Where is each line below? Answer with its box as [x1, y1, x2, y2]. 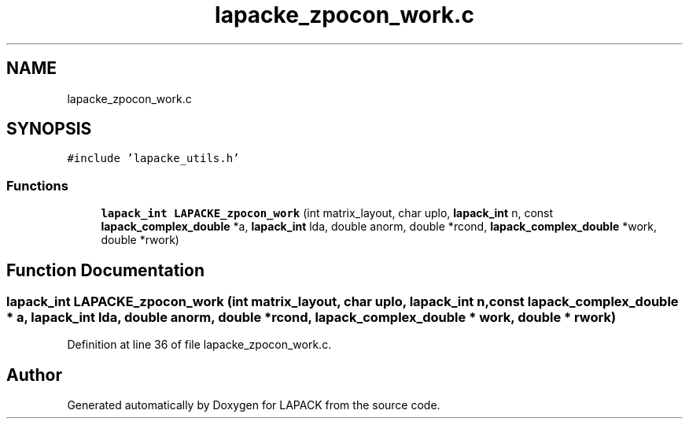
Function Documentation [6, 260, 204, 280]
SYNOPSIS [6, 119, 92, 139]
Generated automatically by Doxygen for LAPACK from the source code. [67, 398, 440, 412]
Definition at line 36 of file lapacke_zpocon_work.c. [67, 338, 332, 352]
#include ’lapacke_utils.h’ [67, 152, 240, 165]
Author [6, 364, 62, 385]
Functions [6, 177, 68, 194]
